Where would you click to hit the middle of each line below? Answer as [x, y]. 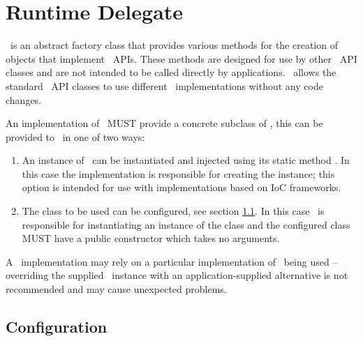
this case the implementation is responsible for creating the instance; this [178, 173]
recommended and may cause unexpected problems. [116, 289]
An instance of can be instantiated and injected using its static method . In [186, 160]
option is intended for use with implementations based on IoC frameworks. [181, 187]
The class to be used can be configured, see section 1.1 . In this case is [173, 211]
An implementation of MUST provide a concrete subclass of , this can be [164, 123]
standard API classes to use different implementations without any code [164, 85]
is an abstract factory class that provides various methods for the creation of [174, 45]
